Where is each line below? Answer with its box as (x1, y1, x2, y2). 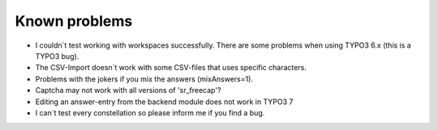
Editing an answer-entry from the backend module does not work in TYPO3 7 (35, 97, 294, 107)
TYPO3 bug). (35, 51, 79, 61)
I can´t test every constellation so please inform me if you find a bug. (35, 107, 265, 117)
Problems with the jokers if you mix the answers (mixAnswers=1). (35, 73, 253, 84)
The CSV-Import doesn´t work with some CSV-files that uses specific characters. (35, 63, 307, 73)
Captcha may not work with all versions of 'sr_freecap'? (35, 86, 221, 95)
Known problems (15, 12, 133, 30)
